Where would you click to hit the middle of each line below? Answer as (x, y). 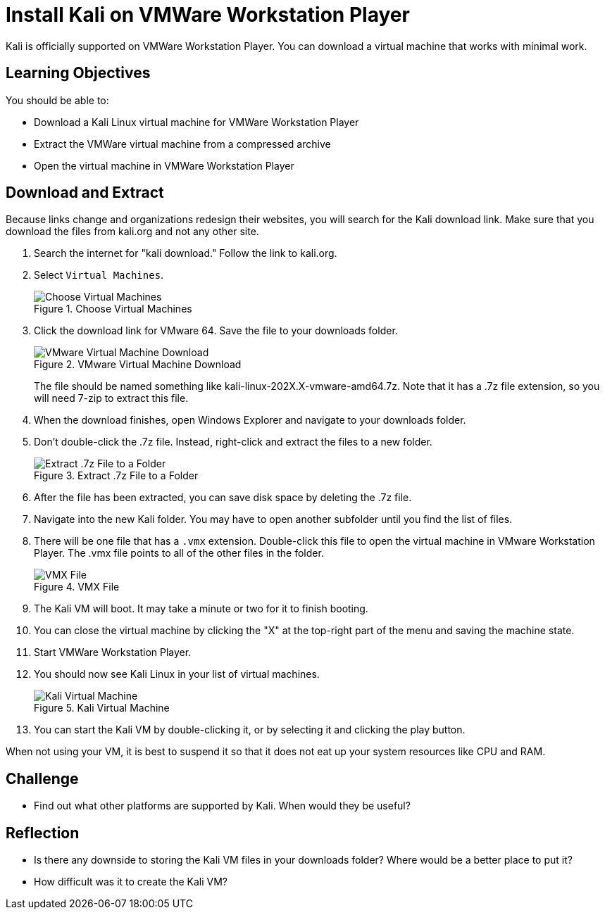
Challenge (42, 778)
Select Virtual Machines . (99, 275)
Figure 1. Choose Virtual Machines (113, 309)
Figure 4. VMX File (77, 587)
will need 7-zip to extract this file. (111, 398)
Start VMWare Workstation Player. (113, 652)
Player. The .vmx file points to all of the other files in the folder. (179, 553)
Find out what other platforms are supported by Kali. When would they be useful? (222, 806)
